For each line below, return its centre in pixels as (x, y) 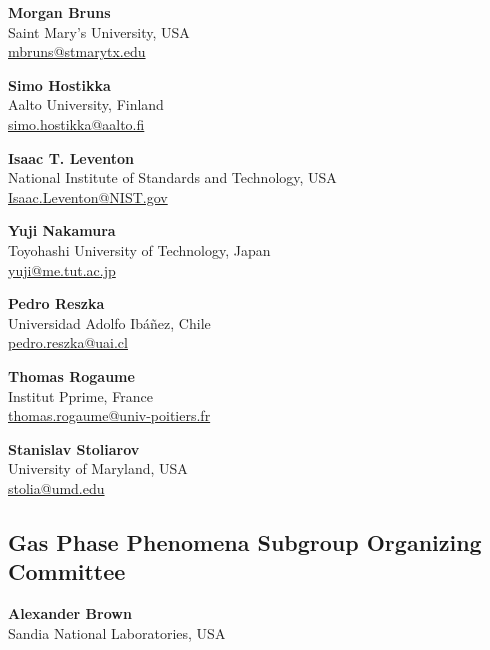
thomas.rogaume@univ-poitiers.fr (109, 415)
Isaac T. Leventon (71, 157)
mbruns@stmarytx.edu (77, 51)
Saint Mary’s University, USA (99, 31)
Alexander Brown (70, 613)
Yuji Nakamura (62, 230)
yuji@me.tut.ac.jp (62, 269)
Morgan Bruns (59, 12)
